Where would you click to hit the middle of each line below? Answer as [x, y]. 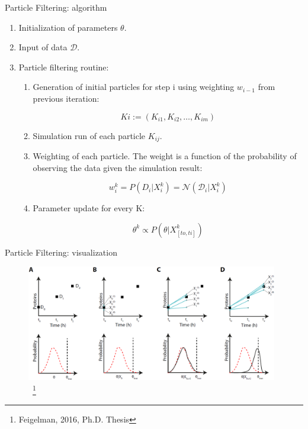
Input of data [43, 47]
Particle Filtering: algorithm [56, 7]
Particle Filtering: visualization [61, 252]
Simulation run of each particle [89, 135]
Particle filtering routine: [64, 67]
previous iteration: [66, 98]
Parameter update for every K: [89, 208]
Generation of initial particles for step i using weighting [134, 87]
